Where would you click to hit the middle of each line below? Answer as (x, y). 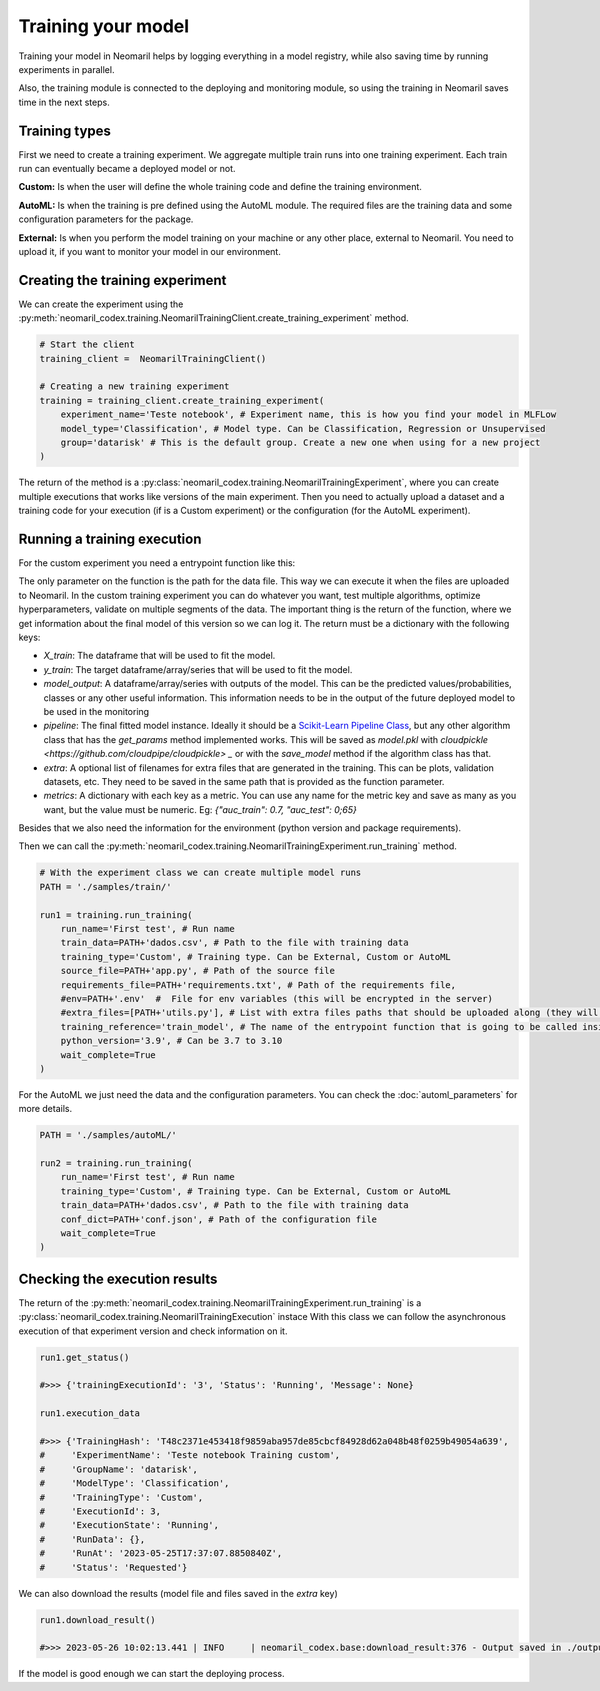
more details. (45, 1109)
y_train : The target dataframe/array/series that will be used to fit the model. (198, 669)
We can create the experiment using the (101, 304)
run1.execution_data (89, 1413)
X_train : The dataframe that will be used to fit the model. (159, 656)
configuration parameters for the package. (106, 219)
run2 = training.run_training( (116, 1163)
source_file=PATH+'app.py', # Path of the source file (197, 971)
